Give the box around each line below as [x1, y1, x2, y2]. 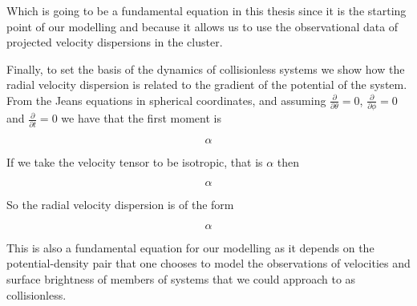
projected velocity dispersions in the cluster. [6, 34, 223, 50]
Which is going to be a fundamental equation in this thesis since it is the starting [6, 2, 407, 18]
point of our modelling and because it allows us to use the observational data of [6, 18, 399, 34]
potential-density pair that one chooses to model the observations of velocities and [6, 255, 411, 272]
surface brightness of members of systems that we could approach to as [6, 270, 356, 287]
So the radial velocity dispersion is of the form [6, 196, 234, 213]
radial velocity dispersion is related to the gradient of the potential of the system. [6, 76, 407, 93]
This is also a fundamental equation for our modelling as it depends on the [6, 239, 374, 256]
